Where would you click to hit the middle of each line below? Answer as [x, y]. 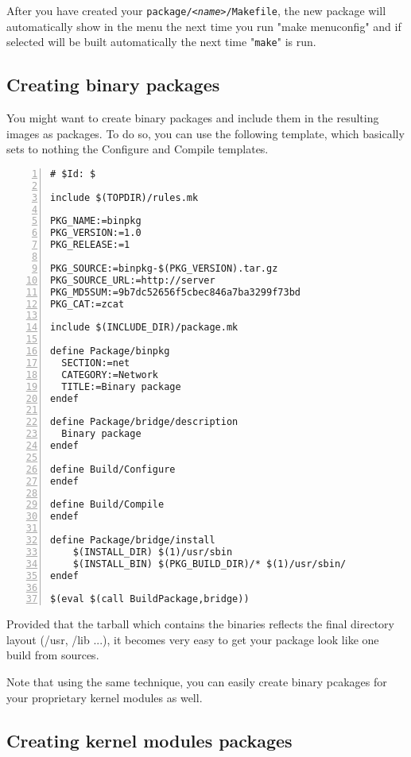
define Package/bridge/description [144, 422]
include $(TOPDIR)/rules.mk [124, 197]
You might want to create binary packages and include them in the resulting [193, 118]
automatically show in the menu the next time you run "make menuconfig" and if [204, 26]
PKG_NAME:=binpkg [96, 221]
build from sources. [53, 655]
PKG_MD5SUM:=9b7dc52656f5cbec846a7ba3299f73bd [175, 292]
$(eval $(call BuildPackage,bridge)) [150, 599]
